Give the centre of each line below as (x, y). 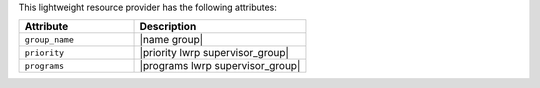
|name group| (171, 40)
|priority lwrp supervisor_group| (214, 53)
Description (168, 27)
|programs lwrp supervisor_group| (220, 66)
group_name (49, 39)
